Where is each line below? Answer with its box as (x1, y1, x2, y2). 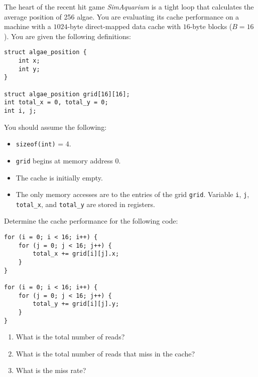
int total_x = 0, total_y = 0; (4, 99, 108, 106)
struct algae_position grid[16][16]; (4, 90, 130, 98)
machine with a (4, 21, 51, 32)
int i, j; (4, 107, 37, 114)
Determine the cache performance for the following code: (4, 216, 178, 226)
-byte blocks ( (190, 21, 232, 32)
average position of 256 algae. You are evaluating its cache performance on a (4, 11, 239, 22)
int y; (18, 65, 40, 73)
